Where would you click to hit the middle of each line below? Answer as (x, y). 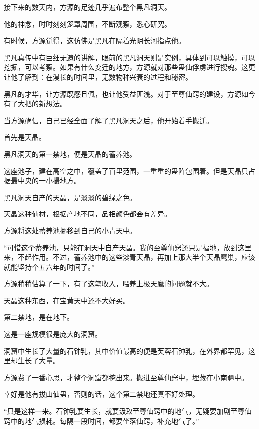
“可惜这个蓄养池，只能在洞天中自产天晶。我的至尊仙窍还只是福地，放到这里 (128, 247)
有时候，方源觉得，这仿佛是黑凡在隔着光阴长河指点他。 (95, 41)
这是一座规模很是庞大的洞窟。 (53, 334)
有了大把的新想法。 (35, 104)
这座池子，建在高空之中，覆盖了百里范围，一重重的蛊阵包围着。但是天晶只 (126, 170)
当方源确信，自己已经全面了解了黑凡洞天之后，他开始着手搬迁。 (109, 120)
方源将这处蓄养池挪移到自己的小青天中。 (70, 230)
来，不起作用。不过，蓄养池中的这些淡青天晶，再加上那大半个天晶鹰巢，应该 (129, 257)
